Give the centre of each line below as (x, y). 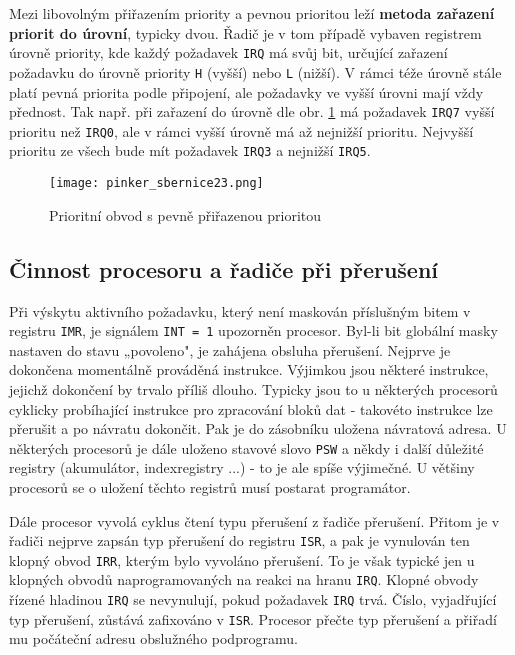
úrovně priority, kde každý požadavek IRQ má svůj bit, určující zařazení (228, 52)
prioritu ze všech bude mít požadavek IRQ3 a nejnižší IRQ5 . (190, 150)
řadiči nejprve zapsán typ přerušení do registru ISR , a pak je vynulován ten (239, 540)
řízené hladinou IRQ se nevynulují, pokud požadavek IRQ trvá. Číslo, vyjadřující (253, 599)
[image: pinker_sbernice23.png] (156, 183)
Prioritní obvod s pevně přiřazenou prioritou (185, 214)
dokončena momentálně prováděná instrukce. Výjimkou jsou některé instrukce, (249, 369)
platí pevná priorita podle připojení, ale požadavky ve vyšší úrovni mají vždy (246, 91)
